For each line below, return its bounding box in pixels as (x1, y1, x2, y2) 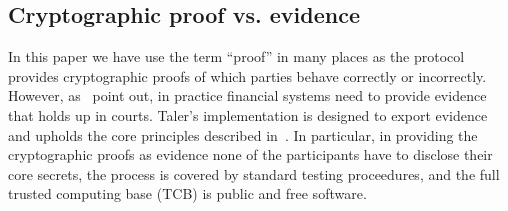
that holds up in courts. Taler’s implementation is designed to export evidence (8, 104, 488, 125)
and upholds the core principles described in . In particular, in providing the (8, 124, 478, 145)
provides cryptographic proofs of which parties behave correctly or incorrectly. (8, 65, 487, 86)
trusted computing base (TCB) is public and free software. (8, 183, 367, 204)
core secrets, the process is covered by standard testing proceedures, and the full (8, 163, 500, 184)
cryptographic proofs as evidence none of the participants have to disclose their (8, 144, 493, 165)
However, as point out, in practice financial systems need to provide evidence (8, 85, 487, 106)
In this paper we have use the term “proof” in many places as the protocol (8, 46, 465, 67)
